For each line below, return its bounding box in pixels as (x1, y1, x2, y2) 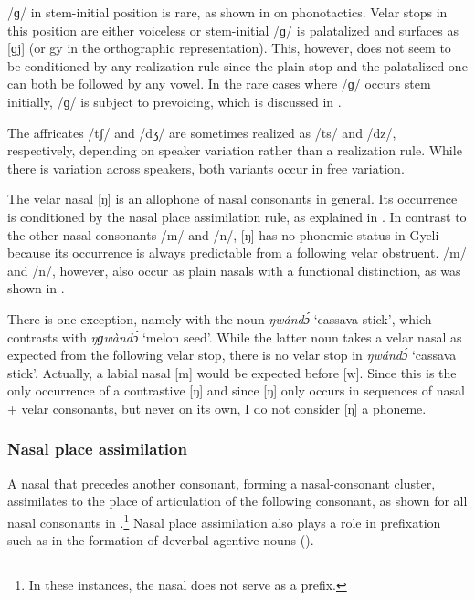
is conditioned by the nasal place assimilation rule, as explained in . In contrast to (7, 206, 467, 226)
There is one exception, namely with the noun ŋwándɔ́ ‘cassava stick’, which (7, 309, 432, 328)
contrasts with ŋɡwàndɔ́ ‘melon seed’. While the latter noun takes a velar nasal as (7, 327, 462, 346)
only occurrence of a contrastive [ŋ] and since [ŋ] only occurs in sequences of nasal (7, 381, 465, 400)
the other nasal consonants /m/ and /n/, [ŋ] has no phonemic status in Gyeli (7, 225, 439, 244)
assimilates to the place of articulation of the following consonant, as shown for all (7, 491, 468, 511)
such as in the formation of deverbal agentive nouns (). (7, 531, 314, 550)
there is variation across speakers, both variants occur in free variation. (7, 158, 405, 177)
